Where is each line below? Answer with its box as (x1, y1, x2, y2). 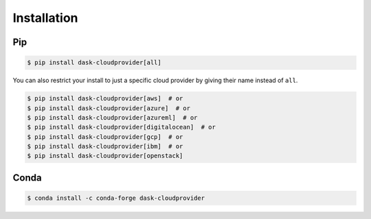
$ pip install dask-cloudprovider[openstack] (27, 152, 183, 160)
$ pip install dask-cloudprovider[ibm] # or (27, 142, 183, 151)
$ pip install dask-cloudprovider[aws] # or (27, 94, 183, 103)
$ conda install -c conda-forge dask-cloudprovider (27, 194, 205, 202)
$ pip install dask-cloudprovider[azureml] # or (27, 114, 198, 121)
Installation (12, 10, 78, 25)
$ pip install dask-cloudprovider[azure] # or (27, 104, 190, 112)
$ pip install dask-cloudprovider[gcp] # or (27, 133, 183, 140)
